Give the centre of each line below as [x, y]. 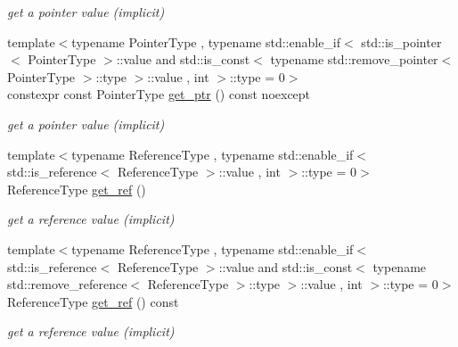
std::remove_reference [67, 284]
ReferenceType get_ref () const [93, 301]
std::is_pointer [401, 41]
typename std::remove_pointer [354, 59]
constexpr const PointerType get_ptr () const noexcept [159, 94]
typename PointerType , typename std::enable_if [206, 41]
